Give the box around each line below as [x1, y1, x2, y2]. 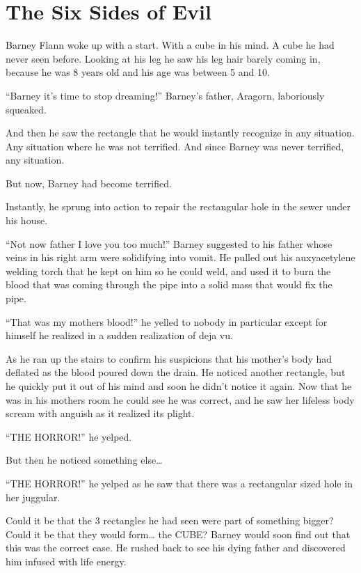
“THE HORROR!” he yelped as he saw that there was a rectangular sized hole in [6, 476, 353, 490]
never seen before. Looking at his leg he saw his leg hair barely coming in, [6, 51, 321, 65]
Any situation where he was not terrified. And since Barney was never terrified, [6, 139, 344, 153]
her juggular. [6, 489, 61, 504]
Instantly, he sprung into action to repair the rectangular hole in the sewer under [6, 199, 351, 214]
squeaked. [6, 102, 47, 116]
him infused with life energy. [6, 554, 127, 568]
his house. [6, 213, 48, 228]
